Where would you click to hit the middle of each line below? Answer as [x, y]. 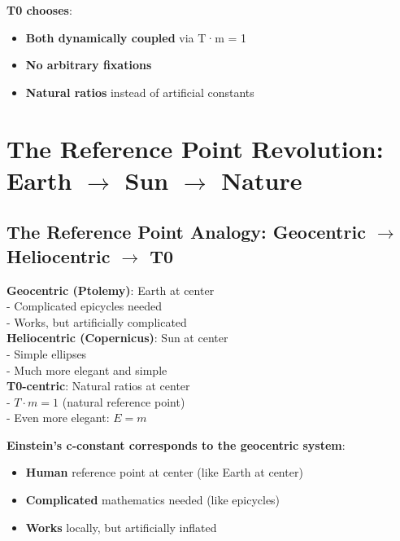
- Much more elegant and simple [87, 369]
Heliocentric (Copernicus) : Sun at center [117, 338]
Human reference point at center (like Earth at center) [164, 472]
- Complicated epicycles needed [84, 306]
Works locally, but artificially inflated [121, 527]
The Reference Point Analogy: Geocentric [186, 232]
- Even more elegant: [58, 418]
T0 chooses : [39, 10]
